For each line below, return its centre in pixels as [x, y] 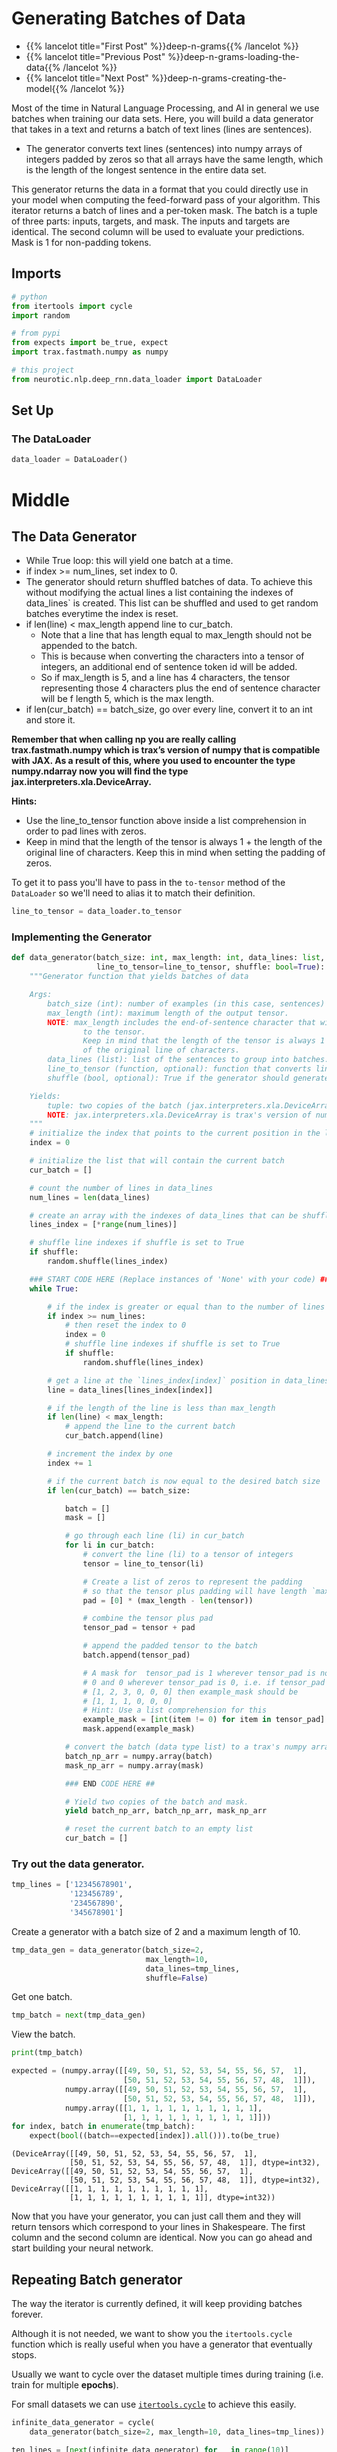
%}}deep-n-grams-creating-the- [218, 78]
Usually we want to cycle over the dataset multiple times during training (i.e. [167, 2374]
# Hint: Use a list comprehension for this [175, 1710]
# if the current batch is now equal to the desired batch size [184, 1481]
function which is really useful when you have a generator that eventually [162, 2344]
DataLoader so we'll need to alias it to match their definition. [133, 893]
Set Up [32, 410]
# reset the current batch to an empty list [159, 1829]
